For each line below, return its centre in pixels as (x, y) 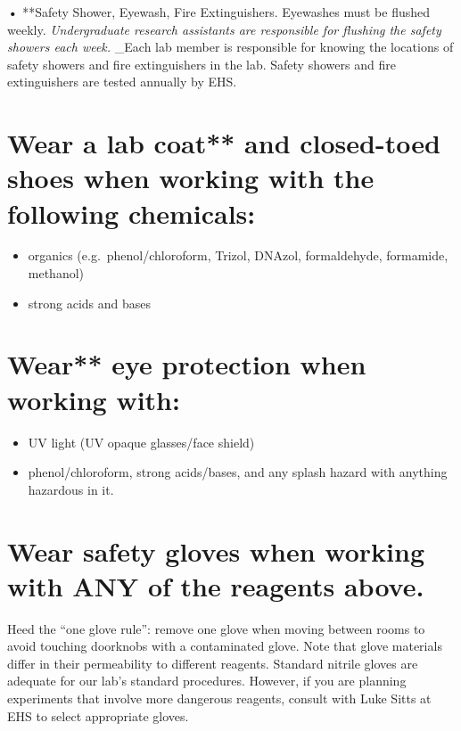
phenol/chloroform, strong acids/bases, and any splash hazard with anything (238, 472)
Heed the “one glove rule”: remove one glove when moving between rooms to (216, 628)
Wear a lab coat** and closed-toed (224, 143)
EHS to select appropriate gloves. (98, 715)
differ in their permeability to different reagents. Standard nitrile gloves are (213, 663)
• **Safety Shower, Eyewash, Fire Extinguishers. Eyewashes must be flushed (219, 12)
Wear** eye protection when (187, 364)
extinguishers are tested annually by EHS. (122, 82)
